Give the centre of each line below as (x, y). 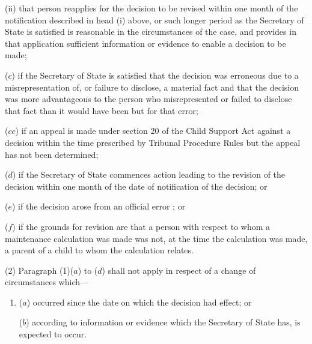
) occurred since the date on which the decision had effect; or (139, 302)
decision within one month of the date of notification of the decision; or (136, 186)
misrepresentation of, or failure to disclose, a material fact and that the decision (152, 87)
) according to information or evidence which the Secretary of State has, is (163, 322)
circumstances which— (47, 282)
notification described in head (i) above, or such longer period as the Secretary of (154, 20)
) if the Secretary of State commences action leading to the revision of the (149, 174)
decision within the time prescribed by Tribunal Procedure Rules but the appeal (153, 142)
